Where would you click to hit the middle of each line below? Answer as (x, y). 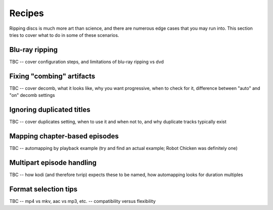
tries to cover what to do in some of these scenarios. (64, 35)
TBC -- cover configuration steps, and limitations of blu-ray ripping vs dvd (87, 62)
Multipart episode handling (53, 162)
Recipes (27, 13)
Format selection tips (43, 189)
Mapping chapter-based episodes (64, 136)
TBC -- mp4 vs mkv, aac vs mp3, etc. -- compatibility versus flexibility (83, 201)
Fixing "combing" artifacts (52, 76)
